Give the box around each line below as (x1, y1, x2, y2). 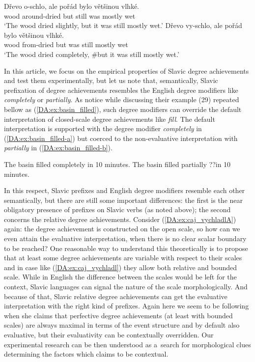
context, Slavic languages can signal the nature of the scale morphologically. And (4, 281, 248, 292)
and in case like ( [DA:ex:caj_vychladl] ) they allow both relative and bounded (4, 262, 237, 272)
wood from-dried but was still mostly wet (4, 39, 128, 50)
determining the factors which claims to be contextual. (4, 349, 169, 359)
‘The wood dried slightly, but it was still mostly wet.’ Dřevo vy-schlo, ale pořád (4, 20, 242, 30)
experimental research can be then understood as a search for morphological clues (4, 339, 251, 349)
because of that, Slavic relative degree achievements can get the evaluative (4, 291, 227, 301)
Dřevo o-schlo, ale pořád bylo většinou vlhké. (4, 1, 139, 11)
